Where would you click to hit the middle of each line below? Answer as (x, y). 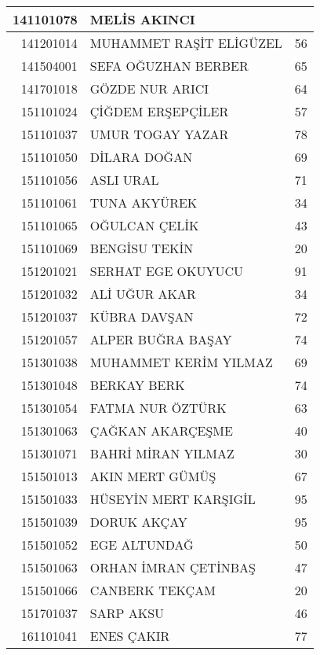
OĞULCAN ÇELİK (144, 225)
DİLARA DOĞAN (141, 157)
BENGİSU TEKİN (142, 248)
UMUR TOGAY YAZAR (159, 134)
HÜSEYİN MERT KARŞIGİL (173, 499)
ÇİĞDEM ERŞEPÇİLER (159, 111)
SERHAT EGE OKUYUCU (167, 271)
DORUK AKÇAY (138, 522)
